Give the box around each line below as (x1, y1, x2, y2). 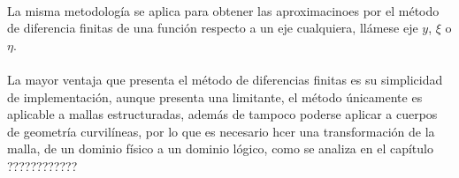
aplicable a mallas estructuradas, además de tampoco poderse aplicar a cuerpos (7, 105, 438, 123)
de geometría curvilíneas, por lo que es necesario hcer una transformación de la (7, 122, 435, 140)
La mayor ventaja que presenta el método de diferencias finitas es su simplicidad (7, 70, 443, 88)
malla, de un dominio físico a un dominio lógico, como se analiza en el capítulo (7, 139, 433, 158)
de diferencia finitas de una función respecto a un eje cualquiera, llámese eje (7, 19, 418, 37)
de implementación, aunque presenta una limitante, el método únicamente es (7, 87, 423, 106)
